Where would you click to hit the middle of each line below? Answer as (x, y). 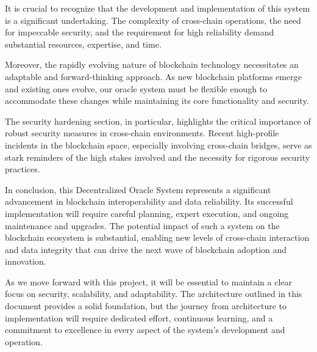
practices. (23, 169)
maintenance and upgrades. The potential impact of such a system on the (142, 225)
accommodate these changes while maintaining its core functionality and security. (157, 101)
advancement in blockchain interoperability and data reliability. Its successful (149, 201)
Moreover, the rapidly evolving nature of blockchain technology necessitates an (152, 64)
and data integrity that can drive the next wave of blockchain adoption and (146, 249)
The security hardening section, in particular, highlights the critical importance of (158, 121)
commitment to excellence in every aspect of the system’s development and (145, 330)
